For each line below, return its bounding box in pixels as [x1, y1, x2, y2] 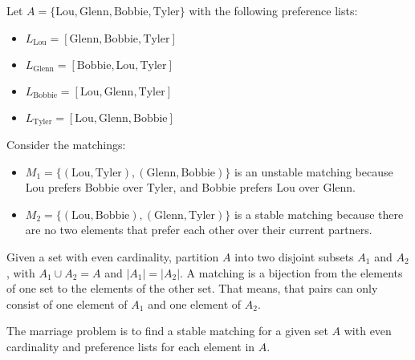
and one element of [148, 295, 242, 312]
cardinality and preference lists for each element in [6, 338, 255, 354]
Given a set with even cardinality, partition [6, 249, 219, 265]
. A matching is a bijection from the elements [180, 264, 403, 281]
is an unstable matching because [234, 163, 393, 180]
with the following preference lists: [189, 2, 358, 18]
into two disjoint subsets [234, 249, 354, 265]
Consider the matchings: [6, 136, 126, 153]
